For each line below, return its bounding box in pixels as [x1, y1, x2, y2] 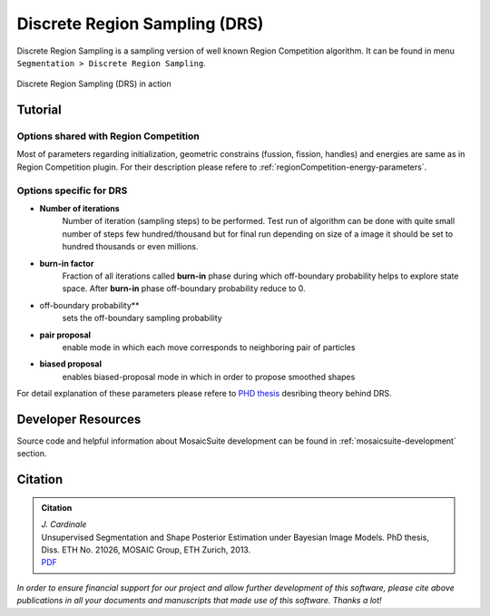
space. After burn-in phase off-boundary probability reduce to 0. [62, 283, 306, 294]
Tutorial [16, 103, 63, 118]
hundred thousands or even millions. [62, 241, 199, 252]
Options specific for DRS [16, 184, 128, 197]
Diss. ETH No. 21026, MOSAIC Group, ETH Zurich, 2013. [41, 544, 251, 555]
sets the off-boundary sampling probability [62, 313, 222, 324]
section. [16, 448, 47, 459]
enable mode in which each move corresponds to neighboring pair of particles [62, 341, 356, 353]
